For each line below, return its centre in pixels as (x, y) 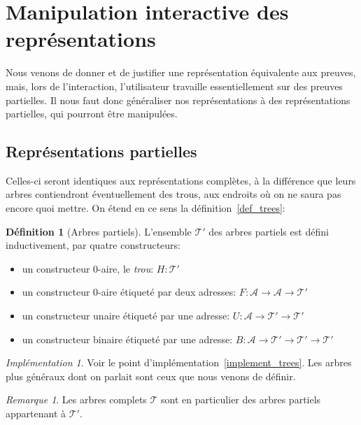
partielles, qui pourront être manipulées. (92, 114)
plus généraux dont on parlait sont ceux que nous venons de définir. (151, 376)
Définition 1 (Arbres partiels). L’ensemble (99, 231)
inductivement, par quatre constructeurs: (93, 245)
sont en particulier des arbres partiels (241, 399)
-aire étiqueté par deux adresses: (167, 292)
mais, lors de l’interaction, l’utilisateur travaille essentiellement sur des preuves (174, 86)
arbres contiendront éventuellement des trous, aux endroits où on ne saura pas (174, 194)
